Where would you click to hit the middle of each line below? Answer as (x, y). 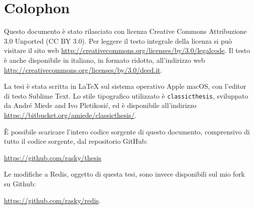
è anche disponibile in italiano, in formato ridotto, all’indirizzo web (105, 60)
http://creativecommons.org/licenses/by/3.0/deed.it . (83, 69)
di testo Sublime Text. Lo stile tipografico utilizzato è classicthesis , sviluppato (126, 95)
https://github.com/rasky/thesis (53, 157)
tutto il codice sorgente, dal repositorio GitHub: (76, 141)
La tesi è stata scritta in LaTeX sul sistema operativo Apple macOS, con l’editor (125, 86)
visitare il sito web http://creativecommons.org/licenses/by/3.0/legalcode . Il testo (127, 50)
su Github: (20, 183)
